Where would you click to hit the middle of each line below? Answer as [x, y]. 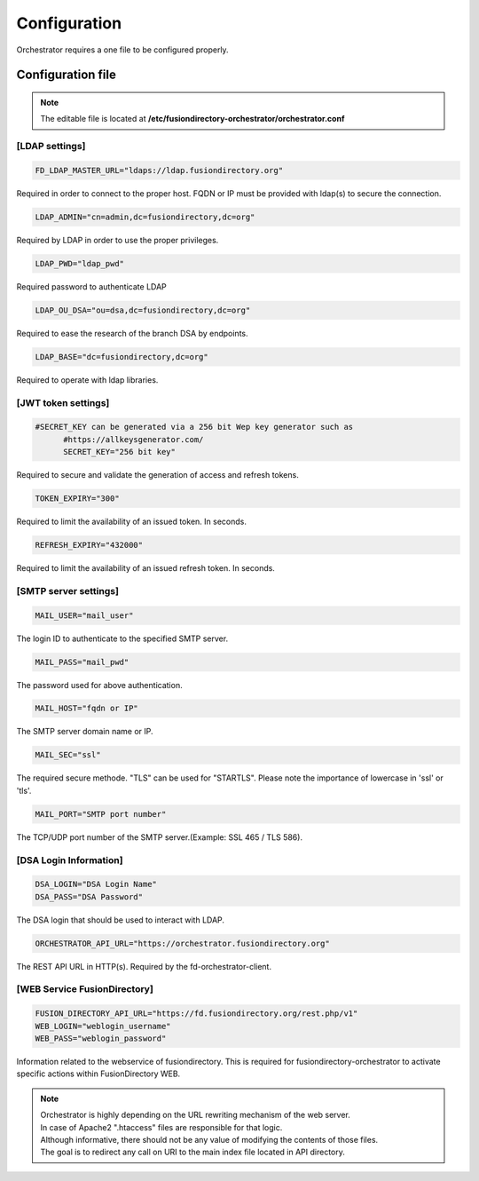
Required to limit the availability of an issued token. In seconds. [132, 522]
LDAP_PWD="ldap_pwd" [79, 263]
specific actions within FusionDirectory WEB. [98, 1074]
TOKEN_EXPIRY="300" [77, 499]
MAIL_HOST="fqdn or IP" [87, 709]
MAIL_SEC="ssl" [68, 755]
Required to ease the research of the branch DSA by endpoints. [132, 333]
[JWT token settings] [63, 402]
